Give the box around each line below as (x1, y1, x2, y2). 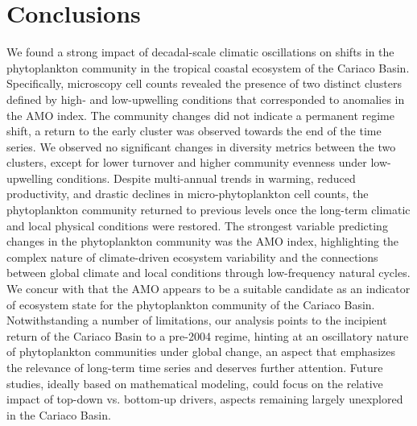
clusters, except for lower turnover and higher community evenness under (6, 154, 367, 171)
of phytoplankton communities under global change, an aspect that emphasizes (6, 343, 395, 360)
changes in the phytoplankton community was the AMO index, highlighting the (6, 233, 399, 250)
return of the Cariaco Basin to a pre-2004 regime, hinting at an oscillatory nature (6, 327, 409, 344)
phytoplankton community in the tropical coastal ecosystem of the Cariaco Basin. (6, 59, 410, 76)
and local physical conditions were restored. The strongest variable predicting (6, 217, 388, 234)
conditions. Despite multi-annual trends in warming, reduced (56, 169, 356, 186)
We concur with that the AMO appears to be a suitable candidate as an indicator (6, 280, 411, 297)
